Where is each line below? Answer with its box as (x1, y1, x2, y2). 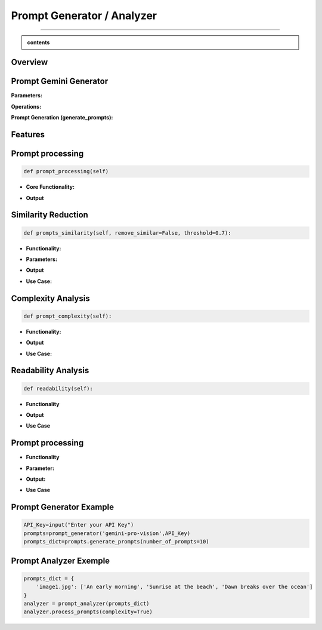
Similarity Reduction (11, 210, 89, 220)
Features (11, 130, 45, 140)
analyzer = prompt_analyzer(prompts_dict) (23, 600, 150, 607)
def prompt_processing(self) (23, 168, 109, 175)
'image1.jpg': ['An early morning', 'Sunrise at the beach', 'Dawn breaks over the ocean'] (36, 583, 313, 591)
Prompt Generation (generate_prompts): (11, 114, 113, 121)
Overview (11, 57, 48, 67)
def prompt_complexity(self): (23, 312, 112, 319)
